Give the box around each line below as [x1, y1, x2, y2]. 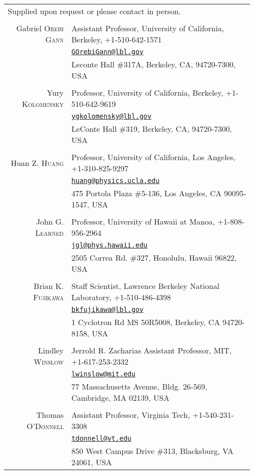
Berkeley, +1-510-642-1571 [71, 34, 162, 45]
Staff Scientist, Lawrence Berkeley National [71, 280, 220, 291]
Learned [35, 227, 64, 238]
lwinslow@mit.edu [71, 370, 136, 378]
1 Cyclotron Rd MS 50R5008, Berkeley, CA [71, 316, 220, 328]
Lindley [38, 345, 64, 356]
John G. [36, 216, 64, 227]
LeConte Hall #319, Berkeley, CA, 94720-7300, [71, 123, 232, 134]
